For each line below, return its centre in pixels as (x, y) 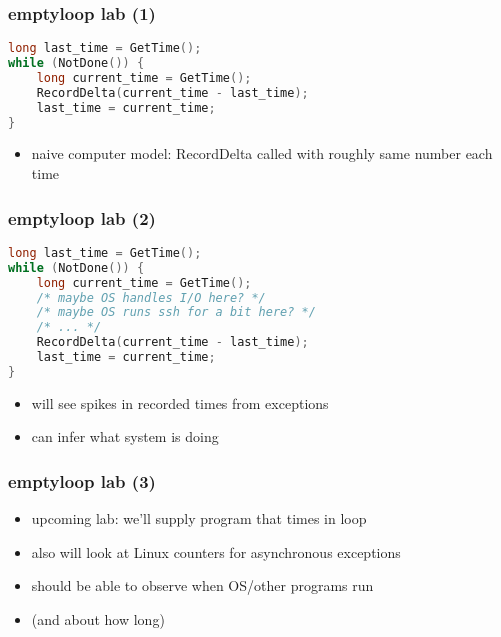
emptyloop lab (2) (82, 217)
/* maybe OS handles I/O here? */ (151, 297)
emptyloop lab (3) (82, 480)
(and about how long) (98, 618)
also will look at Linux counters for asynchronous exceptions (216, 551)
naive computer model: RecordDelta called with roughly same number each (262, 153)
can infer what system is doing (125, 436)
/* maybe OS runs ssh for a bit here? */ (176, 312)
